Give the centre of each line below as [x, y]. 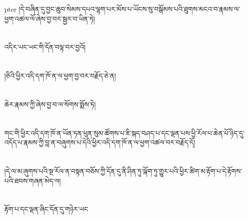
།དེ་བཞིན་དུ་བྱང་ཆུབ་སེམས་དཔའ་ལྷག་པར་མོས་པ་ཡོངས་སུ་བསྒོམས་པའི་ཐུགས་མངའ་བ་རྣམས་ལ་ [129, 9]
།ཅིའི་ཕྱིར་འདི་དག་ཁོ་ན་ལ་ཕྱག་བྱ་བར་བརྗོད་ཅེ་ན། [60, 76]
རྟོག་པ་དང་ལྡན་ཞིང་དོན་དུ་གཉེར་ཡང [46, 209]
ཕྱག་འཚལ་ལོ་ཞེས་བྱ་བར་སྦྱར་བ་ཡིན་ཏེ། [50, 18]
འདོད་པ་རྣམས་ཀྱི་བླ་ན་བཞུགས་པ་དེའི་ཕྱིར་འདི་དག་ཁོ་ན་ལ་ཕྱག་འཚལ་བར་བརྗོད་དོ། [100, 142]
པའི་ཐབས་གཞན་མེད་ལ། [33, 180]
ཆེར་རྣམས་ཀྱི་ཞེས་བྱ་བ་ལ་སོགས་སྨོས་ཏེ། [50, 104]
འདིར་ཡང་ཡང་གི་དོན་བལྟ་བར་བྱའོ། [45, 47]
